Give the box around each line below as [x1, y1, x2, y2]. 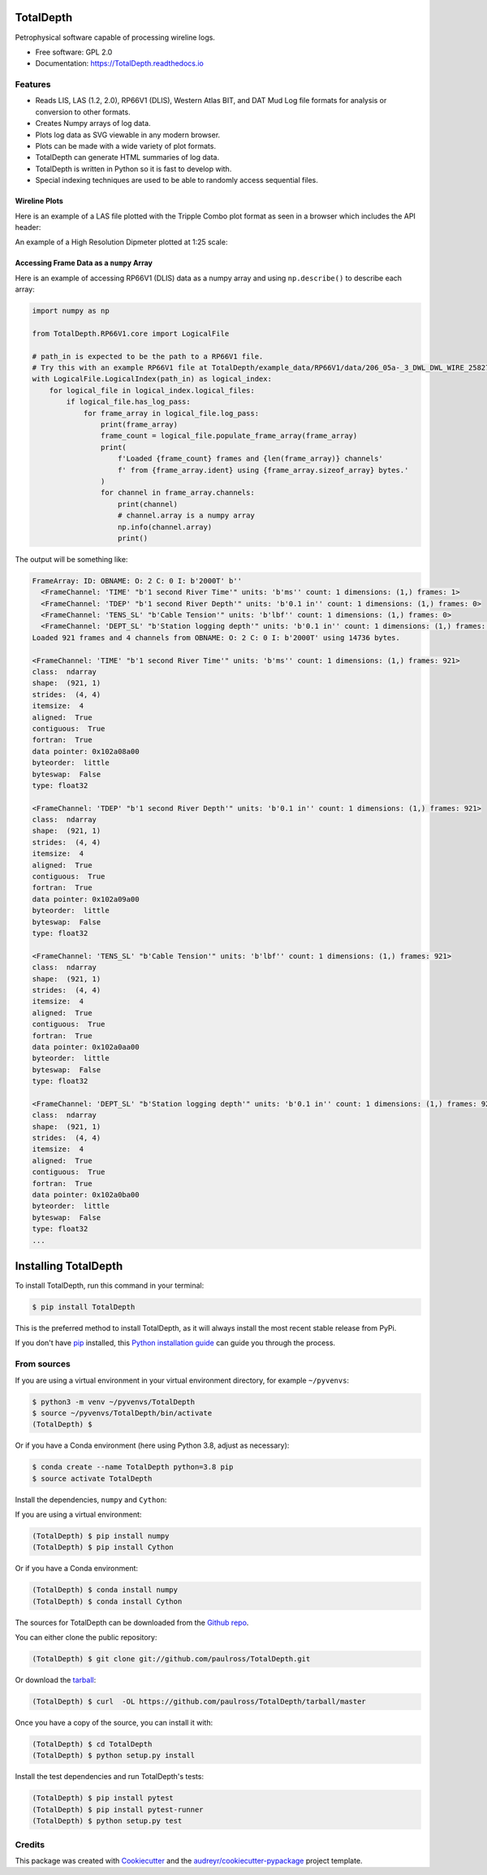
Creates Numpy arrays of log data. [35, 119, 151, 128]
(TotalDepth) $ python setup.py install [32, 1751, 195, 1760]
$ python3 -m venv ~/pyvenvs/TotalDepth [32, 1397, 195, 1406]
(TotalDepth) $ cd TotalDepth [32, 1739, 153, 1749]
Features [15, 79, 51, 90]
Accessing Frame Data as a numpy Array [15, 258, 153, 268]
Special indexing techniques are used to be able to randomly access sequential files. [35, 175, 318, 185]
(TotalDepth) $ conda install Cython [32, 1596, 183, 1606]
